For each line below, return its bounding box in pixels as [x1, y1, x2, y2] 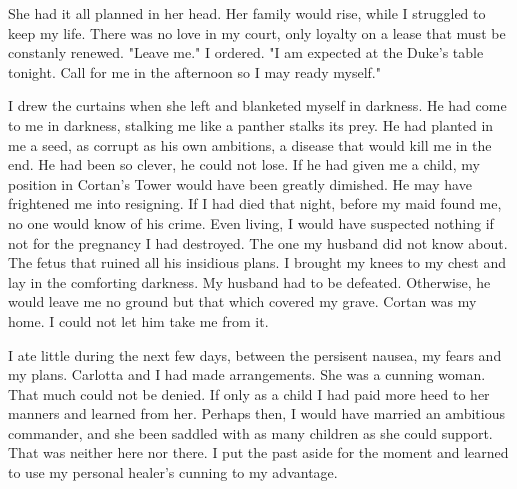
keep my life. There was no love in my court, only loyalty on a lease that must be [8, 22, 506, 43]
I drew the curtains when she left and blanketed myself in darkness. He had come [8, 95, 507, 116]
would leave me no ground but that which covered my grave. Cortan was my [8, 291, 477, 312]
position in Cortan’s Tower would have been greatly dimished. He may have [8, 173, 472, 194]
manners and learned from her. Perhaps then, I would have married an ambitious [8, 403, 505, 424]
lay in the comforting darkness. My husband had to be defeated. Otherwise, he [8, 271, 491, 292]
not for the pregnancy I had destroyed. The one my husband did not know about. [8, 232, 508, 253]
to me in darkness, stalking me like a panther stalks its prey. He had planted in [8, 114, 494, 135]
